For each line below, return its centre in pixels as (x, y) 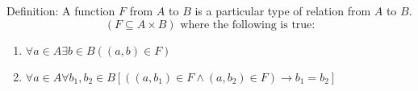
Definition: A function (61, 10)
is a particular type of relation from (283, 10)
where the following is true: (248, 25)
